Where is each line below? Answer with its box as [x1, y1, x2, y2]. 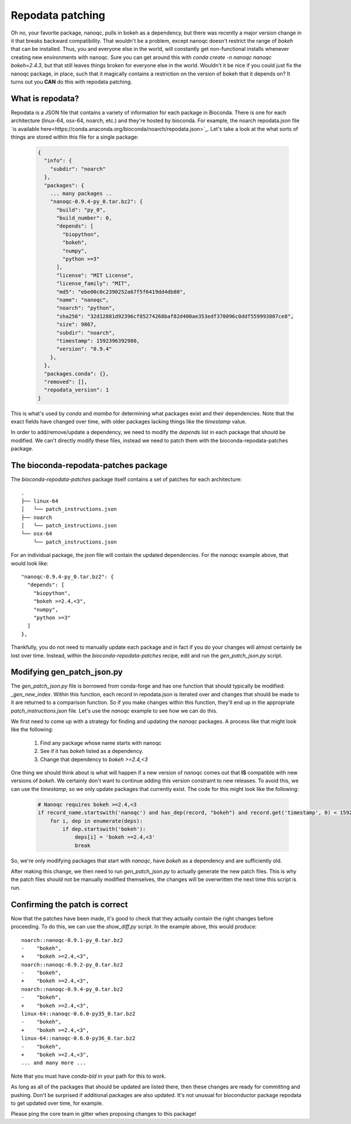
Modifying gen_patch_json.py [11, 667, 123, 677]
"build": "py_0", [56, 207, 106, 213]
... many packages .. [50, 190, 112, 197]
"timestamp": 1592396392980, [56, 337, 140, 344]
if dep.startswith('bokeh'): [62, 826, 146, 832]
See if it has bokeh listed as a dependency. [40, 748, 143, 755]
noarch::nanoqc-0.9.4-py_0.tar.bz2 [21, 986, 123, 992]
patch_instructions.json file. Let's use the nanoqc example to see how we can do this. [11, 707, 218, 714]
